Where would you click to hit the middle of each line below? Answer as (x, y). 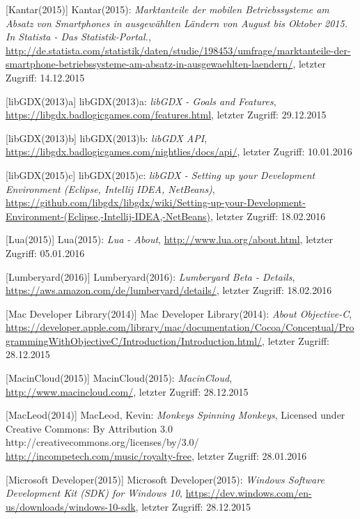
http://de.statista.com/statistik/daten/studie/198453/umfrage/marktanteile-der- (178, 50)
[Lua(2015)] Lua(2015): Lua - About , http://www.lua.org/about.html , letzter (170, 239)
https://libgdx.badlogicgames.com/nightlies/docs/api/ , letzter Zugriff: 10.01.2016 (179, 152)
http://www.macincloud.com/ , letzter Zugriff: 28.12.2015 (127, 391)
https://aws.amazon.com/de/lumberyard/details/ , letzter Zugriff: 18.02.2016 (169, 290)
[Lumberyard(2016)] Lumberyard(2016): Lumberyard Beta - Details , (150, 276)
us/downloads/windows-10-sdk (71, 506)
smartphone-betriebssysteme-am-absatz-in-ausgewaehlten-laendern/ (149, 64)
